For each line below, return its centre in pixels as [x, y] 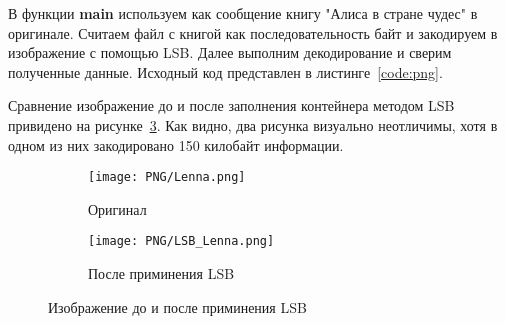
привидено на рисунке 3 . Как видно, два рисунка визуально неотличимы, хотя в [253, 124]
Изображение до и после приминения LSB [177, 306]
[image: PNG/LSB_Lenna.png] [181, 241]
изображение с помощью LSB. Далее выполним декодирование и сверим [230, 52]
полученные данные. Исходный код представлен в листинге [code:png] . [225, 71]
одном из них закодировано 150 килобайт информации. [176, 144]
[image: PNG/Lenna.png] [167, 177]
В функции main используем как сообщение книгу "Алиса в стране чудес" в [243, 13]
